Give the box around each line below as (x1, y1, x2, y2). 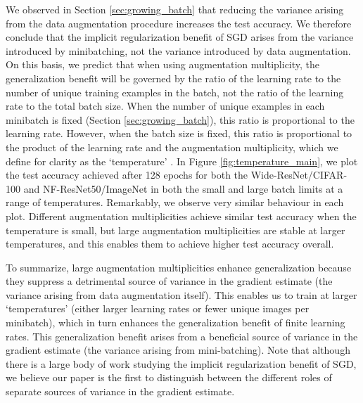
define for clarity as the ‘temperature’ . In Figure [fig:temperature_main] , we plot (6, 153, 358, 168)
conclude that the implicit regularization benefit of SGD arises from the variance (6, 30, 354, 44)
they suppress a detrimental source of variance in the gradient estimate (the (6, 274, 333, 288)
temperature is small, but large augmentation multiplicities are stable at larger (6, 222, 345, 237)
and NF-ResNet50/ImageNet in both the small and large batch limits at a (23, 181, 343, 196)
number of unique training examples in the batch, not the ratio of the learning (6, 84, 344, 99)
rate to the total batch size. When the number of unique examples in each (6, 98, 325, 113)
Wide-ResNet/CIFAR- (250, 167, 348, 182)
